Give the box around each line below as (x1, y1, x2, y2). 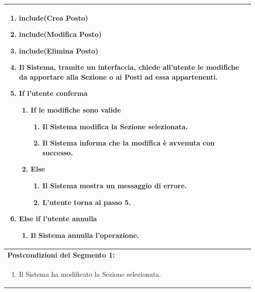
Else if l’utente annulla (19, 213, 97, 224)
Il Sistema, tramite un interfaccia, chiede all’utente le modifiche (19, 62, 239, 72)
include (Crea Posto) (19, 12, 88, 23)
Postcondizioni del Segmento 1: (7, 249, 115, 260)
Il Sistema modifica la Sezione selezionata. (42, 121, 188, 131)
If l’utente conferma (19, 88, 88, 98)
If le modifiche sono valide (30, 105, 121, 115)
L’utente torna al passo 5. (42, 197, 131, 207)
